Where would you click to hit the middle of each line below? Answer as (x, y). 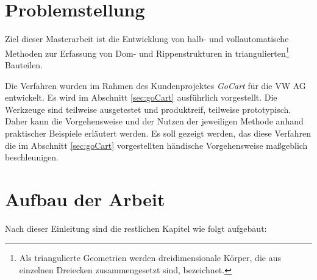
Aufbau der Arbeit (85, 199)
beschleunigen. (32, 157)
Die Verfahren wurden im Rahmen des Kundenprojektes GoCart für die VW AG (155, 85)
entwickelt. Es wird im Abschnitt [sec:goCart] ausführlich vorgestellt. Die (141, 97)
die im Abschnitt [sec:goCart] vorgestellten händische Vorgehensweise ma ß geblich (156, 145)
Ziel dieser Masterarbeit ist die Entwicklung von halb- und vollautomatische (147, 39)
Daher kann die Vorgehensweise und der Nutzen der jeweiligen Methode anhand (154, 121)
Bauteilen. (24, 64)
